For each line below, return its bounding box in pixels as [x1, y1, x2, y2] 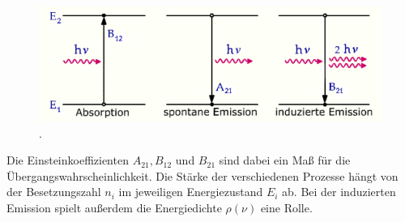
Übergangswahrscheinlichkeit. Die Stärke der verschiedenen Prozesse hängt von [6, 167, 399, 184]
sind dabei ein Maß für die [219, 152, 351, 169]
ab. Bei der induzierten [282, 183, 396, 200]
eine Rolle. [260, 199, 313, 216]
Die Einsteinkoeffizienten [6, 152, 129, 169]
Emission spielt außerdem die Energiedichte [6, 199, 222, 216]
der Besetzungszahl [6, 183, 101, 200]
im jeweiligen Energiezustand [118, 183, 263, 200]
